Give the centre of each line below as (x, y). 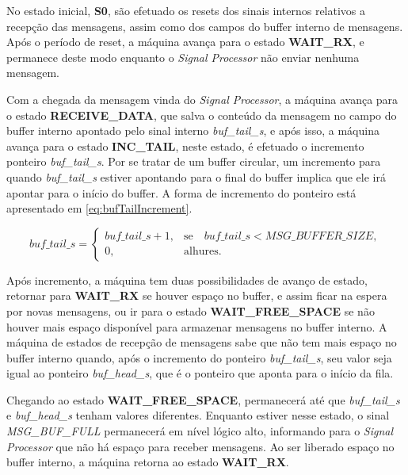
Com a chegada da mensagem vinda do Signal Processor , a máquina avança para (202, 99)
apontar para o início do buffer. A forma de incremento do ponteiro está (181, 192)
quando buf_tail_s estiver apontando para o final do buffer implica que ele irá (196, 176)
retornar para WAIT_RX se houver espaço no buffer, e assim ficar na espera (197, 295)
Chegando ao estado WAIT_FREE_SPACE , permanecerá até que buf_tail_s (203, 399)
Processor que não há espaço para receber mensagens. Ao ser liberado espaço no (200, 446)
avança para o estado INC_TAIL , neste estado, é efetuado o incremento (185, 146)
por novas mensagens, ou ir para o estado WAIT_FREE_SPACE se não (191, 310)
